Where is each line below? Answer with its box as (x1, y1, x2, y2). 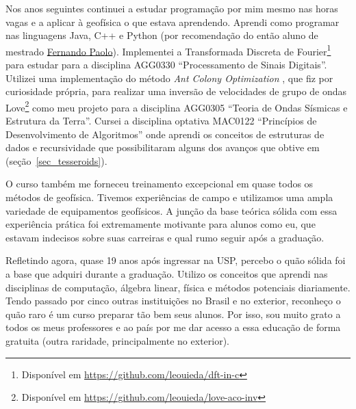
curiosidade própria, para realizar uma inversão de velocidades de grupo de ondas (5, 84, 347, 98)
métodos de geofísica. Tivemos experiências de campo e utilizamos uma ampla (5, 190, 333, 204)
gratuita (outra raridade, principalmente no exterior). (5, 333, 229, 347)
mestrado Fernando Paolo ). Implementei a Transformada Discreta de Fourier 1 (5, 42, 331, 58)
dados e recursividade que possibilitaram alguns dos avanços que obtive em (5, 140, 320, 155)
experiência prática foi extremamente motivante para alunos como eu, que (5, 217, 316, 231)
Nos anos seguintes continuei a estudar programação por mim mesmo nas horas (5, 1, 338, 15)
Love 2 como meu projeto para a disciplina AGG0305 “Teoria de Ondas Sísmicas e (5, 98, 348, 114)
